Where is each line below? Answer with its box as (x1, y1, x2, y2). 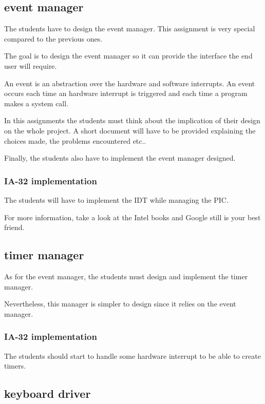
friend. (4, 222, 25, 233)
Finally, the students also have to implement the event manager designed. (4, 152, 236, 163)
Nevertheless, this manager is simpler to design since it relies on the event (4, 298, 236, 309)
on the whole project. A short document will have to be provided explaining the (4, 125, 256, 136)
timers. (4, 360, 26, 371)
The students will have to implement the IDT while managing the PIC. (4, 194, 229, 205)
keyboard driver (4, 386, 91, 401)
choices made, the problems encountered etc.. (4, 135, 146, 146)
